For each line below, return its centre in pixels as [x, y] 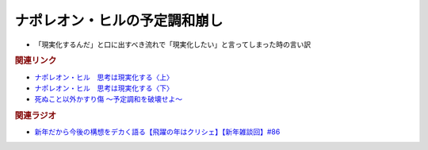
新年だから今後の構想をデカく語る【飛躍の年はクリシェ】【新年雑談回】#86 [157, 132]
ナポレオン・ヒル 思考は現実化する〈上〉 [104, 77]
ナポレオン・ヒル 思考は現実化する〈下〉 [104, 88]
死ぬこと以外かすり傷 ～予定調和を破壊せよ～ [108, 99]
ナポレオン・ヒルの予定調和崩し [119, 21]
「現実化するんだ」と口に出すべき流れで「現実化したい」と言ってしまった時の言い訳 [173, 44]
